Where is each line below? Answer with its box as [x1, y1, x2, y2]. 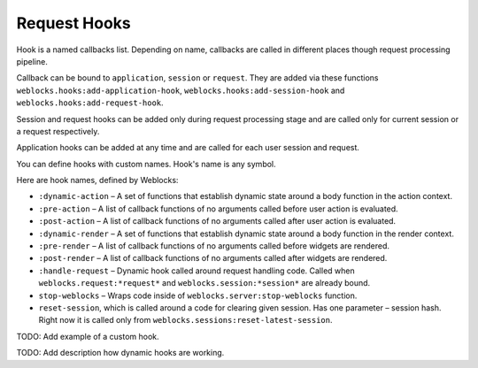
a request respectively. [16, 126, 100, 136]
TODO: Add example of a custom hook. [16, 331, 159, 341]
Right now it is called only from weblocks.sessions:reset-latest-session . [38, 315, 333, 326]
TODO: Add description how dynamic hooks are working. [16, 348, 225, 358]
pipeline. [16, 56, 48, 66]
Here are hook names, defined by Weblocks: [16, 175, 179, 186]
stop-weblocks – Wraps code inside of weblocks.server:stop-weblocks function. [38, 290, 358, 301]
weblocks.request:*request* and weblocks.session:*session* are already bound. [38, 278, 371, 288]
